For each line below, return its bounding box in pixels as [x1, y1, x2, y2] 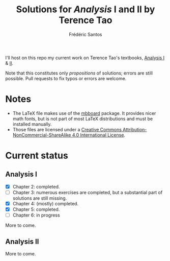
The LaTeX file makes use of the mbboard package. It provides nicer [12, 110, 156, 116]
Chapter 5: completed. [12, 206, 60, 212]
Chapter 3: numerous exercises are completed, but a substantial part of [12, 189, 163, 195]
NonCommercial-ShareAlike [12, 132, 71, 138]
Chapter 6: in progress [12, 212, 60, 218]
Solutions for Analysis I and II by [16, 4, 155, 15]
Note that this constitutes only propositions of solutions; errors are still [5, 70, 153, 76]
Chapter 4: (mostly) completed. [12, 201, 79, 206]
